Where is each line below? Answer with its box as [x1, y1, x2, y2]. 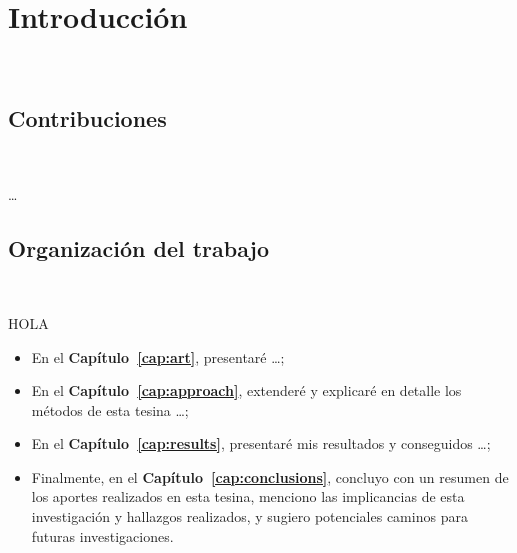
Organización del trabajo [8, 232, 270, 263]
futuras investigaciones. [31, 525, 174, 546]
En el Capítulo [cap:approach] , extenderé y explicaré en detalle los [31, 380, 462, 401]
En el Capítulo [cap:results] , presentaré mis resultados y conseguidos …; [31, 433, 491, 454]
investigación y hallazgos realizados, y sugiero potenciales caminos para [31, 506, 468, 527]
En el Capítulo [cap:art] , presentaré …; [31, 346, 285, 367]
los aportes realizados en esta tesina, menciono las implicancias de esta [31, 486, 465, 507]
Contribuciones [8, 103, 167, 134]
